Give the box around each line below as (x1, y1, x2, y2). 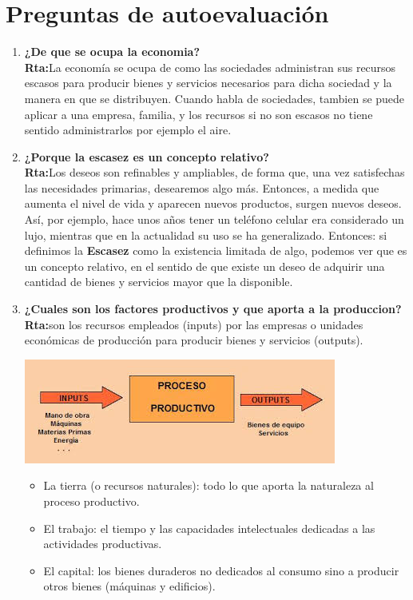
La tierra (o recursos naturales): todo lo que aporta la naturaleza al (43, 477, 374, 494)
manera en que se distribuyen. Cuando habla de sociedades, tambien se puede (24, 89, 405, 106)
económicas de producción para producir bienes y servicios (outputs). (24, 332, 363, 348)
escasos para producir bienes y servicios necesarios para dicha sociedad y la (24, 74, 392, 91)
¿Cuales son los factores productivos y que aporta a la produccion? (24, 300, 402, 317)
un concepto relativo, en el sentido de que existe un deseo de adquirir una (24, 257, 385, 274)
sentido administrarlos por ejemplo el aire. (24, 121, 232, 138)
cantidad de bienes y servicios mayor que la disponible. (24, 273, 293, 290)
